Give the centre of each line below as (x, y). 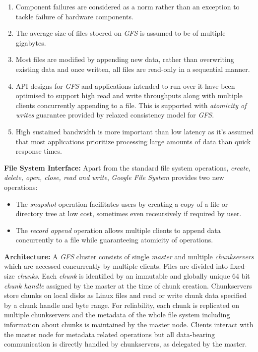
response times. (39, 151)
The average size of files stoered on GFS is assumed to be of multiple (121, 33)
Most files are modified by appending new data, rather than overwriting (125, 59)
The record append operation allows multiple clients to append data (118, 230)
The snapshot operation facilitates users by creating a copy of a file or (122, 204)
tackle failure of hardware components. (74, 16)
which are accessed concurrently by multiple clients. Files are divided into (116, 266)
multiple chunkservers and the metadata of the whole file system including (117, 315)
